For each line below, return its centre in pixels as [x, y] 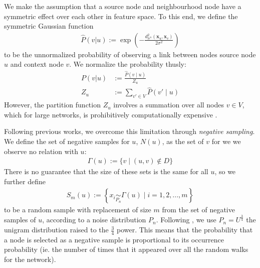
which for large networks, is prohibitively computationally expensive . [111, 114]
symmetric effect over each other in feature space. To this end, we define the [121, 16]
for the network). [30, 259]
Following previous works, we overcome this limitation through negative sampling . [129, 131]
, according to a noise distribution [94, 220]
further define [25, 181]
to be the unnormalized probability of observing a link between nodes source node [130, 54]
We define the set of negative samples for [67, 141]
